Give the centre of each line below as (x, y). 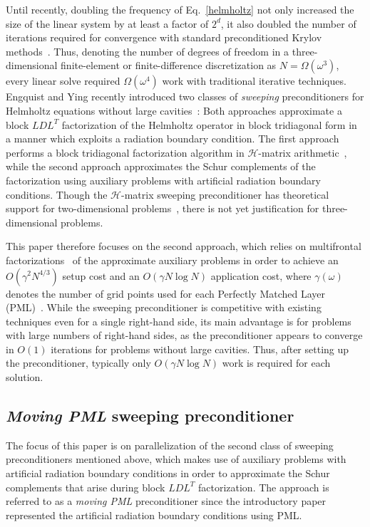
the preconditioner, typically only (78, 363)
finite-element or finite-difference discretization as (169, 65)
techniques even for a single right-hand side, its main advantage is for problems (179, 321)
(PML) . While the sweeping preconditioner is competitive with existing (164, 307)
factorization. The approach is (263, 487)
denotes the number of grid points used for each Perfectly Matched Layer (166, 293)
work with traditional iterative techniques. (254, 81)
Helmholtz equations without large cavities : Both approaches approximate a (174, 110)
